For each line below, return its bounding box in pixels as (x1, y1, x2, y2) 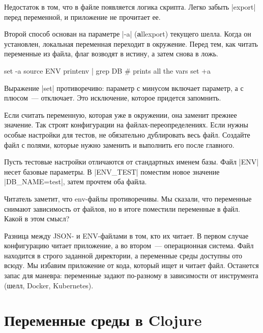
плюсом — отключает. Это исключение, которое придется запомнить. (4, 92, 221, 103)
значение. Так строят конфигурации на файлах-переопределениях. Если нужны (4, 119, 249, 130)
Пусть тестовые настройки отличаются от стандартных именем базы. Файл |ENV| (4, 156, 259, 167)
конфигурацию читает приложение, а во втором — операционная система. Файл (4, 240, 254, 251)
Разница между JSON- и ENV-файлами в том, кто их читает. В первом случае (4, 230, 249, 241)
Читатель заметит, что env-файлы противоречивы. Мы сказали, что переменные (4, 193, 252, 204)
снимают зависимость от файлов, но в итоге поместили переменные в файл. (4, 203, 240, 214)
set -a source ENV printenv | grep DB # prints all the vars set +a (4, 65, 211, 76)
